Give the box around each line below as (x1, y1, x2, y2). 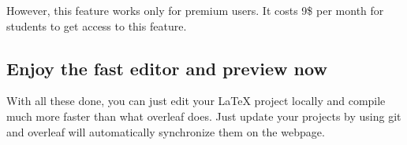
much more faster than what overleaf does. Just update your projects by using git (6, 107, 401, 124)
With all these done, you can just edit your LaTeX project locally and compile (6, 92, 386, 109)
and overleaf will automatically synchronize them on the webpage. (6, 123, 325, 140)
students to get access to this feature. (6, 17, 187, 34)
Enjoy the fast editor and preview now (6, 56, 327, 80)
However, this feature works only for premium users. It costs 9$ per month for (6, 2, 384, 18)
